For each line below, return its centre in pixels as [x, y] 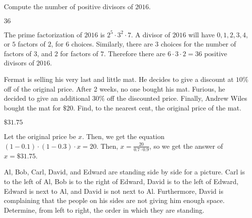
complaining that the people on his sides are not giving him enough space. [114, 200]
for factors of [79, 53]
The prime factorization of [43, 34]
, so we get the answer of [186, 146]
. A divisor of [151, 34]
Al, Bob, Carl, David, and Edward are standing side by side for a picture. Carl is [125, 172]
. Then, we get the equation [123, 136]
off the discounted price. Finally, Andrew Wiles [177, 98]
